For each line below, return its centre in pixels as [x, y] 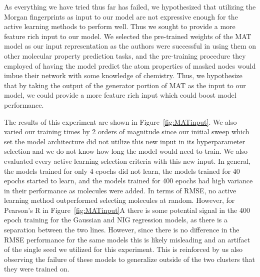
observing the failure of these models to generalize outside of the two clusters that [129, 259]
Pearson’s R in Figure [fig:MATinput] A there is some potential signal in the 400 [127, 210]
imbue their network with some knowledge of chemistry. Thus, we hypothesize [123, 75]
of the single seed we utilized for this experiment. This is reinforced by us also [123, 249]
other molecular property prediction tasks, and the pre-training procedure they [125, 55]
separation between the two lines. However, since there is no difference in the [122, 230]
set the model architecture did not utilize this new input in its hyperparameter [125, 141]
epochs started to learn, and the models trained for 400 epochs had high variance [128, 181]
